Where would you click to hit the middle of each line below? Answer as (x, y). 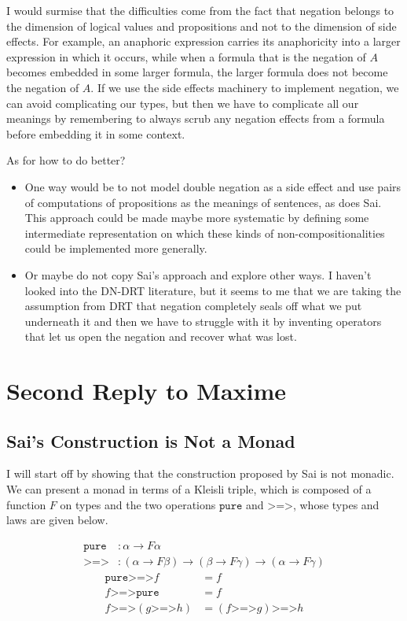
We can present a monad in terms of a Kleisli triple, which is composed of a (189, 489)
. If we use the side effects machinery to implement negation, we (245, 87)
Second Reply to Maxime (147, 391)
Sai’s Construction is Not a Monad (151, 440)
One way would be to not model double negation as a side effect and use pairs (213, 186)
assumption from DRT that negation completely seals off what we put (193, 306)
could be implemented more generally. (116, 248)
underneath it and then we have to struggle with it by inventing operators (203, 321)
